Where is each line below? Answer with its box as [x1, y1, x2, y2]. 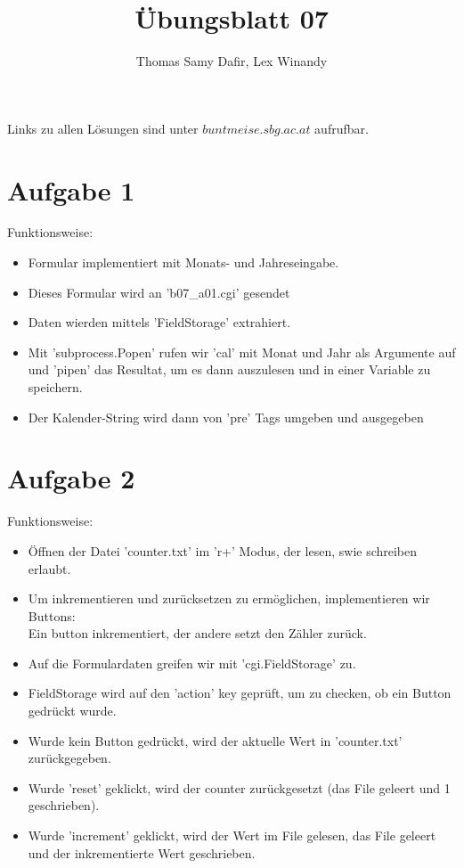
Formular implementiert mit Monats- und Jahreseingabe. [28, 253, 339, 272]
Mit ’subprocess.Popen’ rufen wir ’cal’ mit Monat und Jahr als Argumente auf [28, 342, 456, 361]
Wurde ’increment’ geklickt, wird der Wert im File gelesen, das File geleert [28, 826, 436, 845]
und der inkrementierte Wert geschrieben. [28, 843, 256, 862]
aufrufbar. [314, 119, 369, 137]
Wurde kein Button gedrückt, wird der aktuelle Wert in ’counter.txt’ [28, 731, 403, 749]
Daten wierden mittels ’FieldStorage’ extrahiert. [28, 313, 291, 332]
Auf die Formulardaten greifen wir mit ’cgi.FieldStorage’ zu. [28, 653, 356, 672]
